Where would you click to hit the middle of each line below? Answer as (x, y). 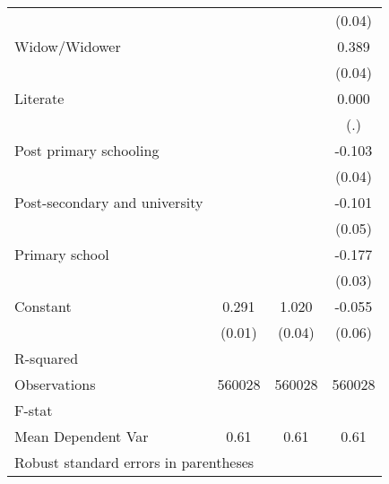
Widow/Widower (68, 46)
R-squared (47, 358)
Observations (55, 384)
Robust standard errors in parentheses (134, 462)
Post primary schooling (87, 150)
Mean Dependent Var (82, 436)
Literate (39, 98)
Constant (43, 306)
